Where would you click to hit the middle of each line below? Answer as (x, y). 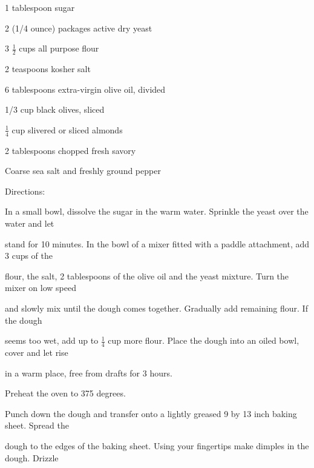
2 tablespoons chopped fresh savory (70, 150)
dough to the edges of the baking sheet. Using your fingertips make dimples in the (157, 445)
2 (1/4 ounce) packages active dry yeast (79, 28)
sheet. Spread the (37, 425)
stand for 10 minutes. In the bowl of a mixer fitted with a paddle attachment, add (157, 243)
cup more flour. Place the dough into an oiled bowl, (204, 340)
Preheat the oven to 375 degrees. (65, 393)
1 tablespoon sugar (40, 7)
